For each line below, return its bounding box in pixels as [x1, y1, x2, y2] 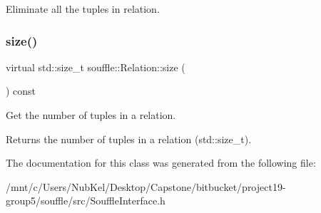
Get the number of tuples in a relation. [6, 108, 176, 122]
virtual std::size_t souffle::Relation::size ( [6, 59, 185, 74]
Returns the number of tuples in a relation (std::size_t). [6, 131, 252, 146]
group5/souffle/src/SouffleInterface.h [6, 193, 165, 208]
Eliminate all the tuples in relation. [6, 1, 160, 16]
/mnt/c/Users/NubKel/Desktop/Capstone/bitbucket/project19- [6, 179, 286, 194]
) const [6, 83, 36, 98]
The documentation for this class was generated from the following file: [6, 155, 316, 170]
